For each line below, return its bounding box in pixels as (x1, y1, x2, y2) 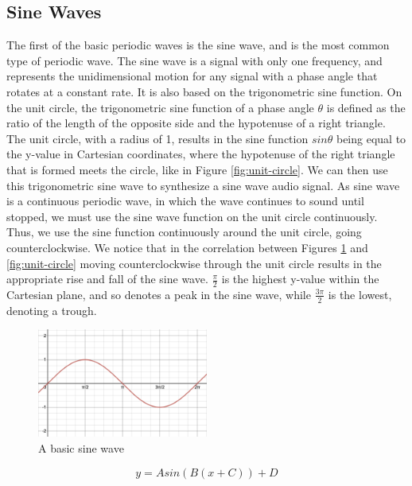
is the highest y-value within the (221, 270, 379, 287)
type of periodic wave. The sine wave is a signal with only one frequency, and (6, 52, 383, 68)
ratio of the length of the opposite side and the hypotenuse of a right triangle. (6, 115, 386, 131)
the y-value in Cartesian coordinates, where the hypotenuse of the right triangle (6, 146, 395, 162)
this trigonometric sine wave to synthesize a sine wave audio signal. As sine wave (6, 177, 400, 193)
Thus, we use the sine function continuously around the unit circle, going (6, 224, 362, 240)
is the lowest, (328, 286, 392, 302)
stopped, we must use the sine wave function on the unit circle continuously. (6, 208, 378, 224)
